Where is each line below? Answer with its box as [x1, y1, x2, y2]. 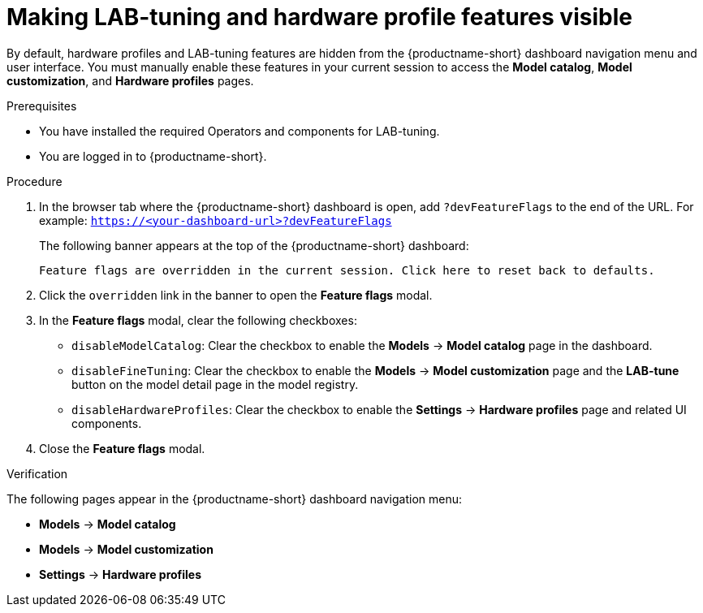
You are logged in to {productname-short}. [39, 149, 267, 163]
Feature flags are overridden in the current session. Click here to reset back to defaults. [39, 263, 655, 277]
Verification [6, 466, 68, 481]
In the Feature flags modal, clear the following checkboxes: [39, 313, 357, 327]
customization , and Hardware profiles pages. [6, 73, 254, 88]
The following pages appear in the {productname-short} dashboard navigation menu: [6, 491, 462, 506]
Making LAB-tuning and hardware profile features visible [6, 3, 632, 31]
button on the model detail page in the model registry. [71, 377, 359, 391]
